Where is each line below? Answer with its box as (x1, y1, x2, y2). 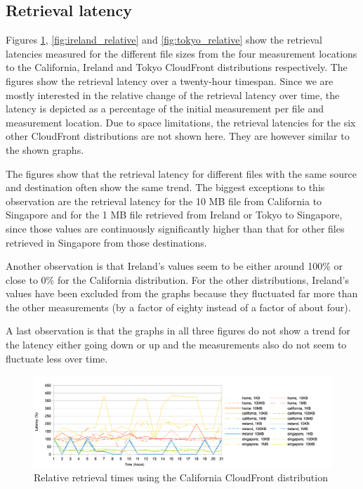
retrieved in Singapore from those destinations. (6, 235, 207, 249)
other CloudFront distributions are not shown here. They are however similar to (6, 129, 350, 143)
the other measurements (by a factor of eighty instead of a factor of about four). (6, 299, 351, 314)
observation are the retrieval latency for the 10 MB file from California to (6, 193, 322, 208)
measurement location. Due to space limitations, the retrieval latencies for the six (6, 115, 356, 129)
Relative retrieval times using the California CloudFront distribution (34, 470, 328, 485)
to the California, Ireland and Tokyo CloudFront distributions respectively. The (6, 60, 348, 74)
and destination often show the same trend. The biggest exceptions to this (6, 180, 325, 195)
